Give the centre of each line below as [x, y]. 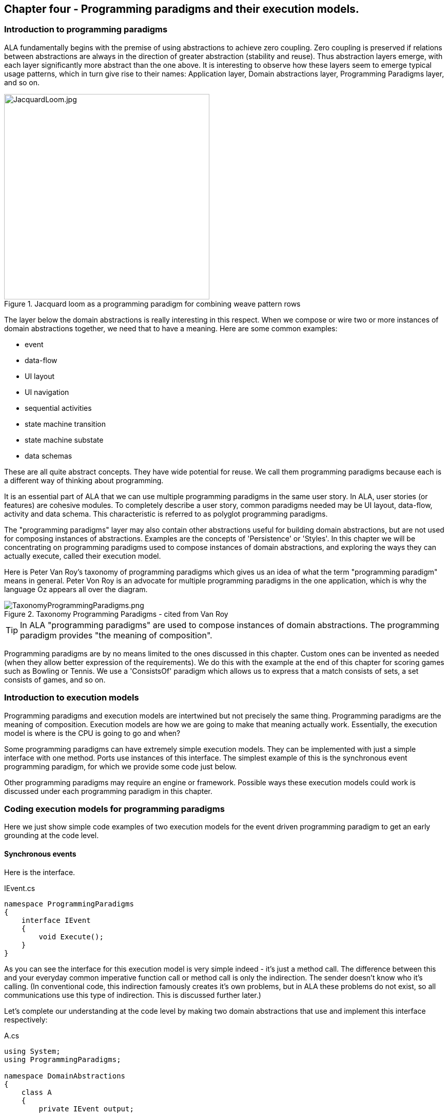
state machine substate [64, 440]
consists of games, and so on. [55, 679]
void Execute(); [71, 936]
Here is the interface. [40, 872]
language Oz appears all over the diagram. [76, 589]
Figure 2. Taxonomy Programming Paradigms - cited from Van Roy [116, 614]
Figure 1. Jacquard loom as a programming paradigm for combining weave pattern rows [152, 304]
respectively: [26, 1019]
